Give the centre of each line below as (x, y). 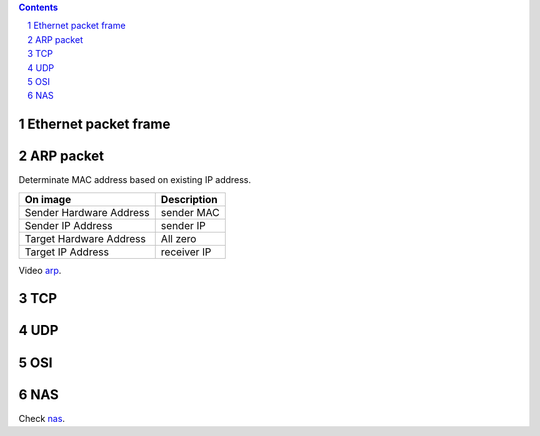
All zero (178, 238)
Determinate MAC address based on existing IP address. (135, 180)
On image (48, 199)
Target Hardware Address (85, 238)
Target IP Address (67, 252)
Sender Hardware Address (87, 212)
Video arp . (40, 270)
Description (189, 199)
